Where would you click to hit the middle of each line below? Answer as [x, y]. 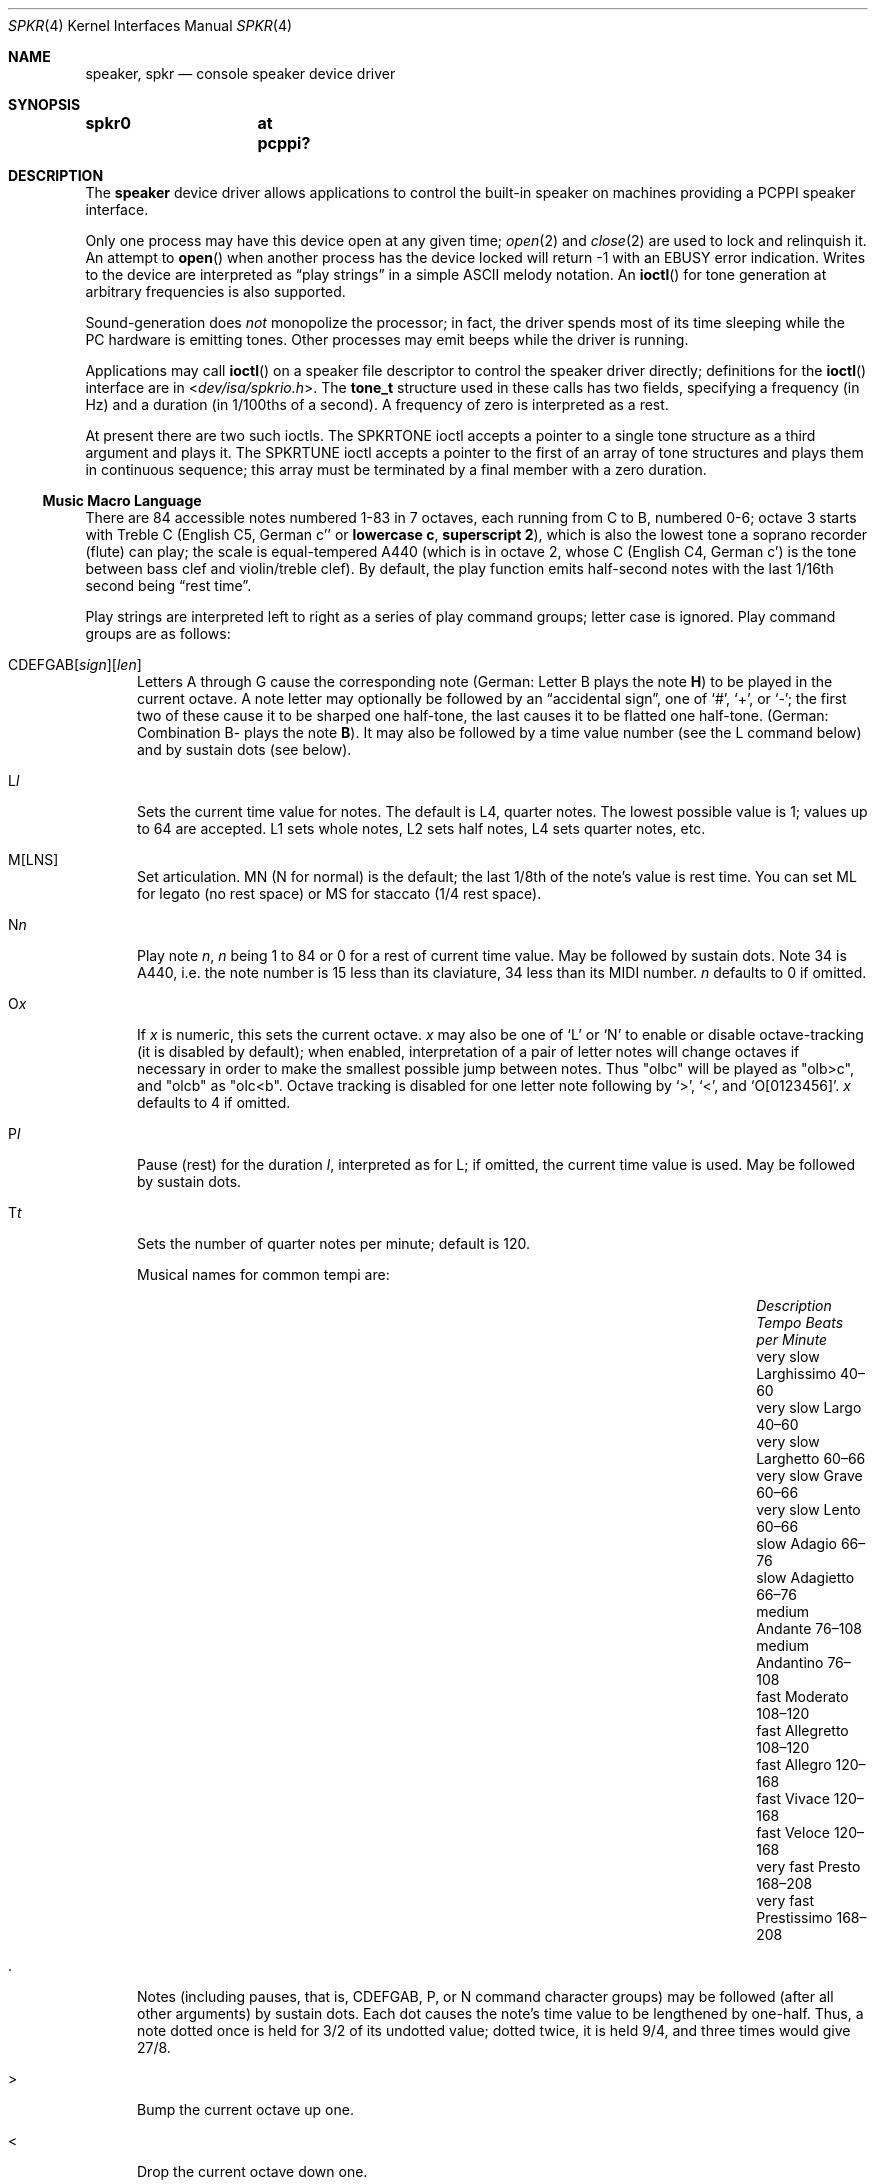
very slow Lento [808, 1509]
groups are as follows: [158, 633]
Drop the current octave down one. [252, 2171]
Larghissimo [796, 1373]
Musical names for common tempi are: [263, 1274]
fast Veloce [793, 1832]
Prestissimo [794, 1917]
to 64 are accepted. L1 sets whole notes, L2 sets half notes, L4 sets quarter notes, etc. [421, 828]
